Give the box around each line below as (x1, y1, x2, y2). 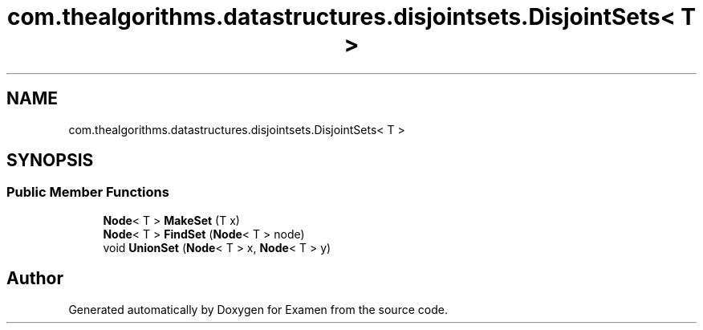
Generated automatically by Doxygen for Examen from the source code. (68, 302, 448, 316)
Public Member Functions (6, 184, 169, 201)
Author (6, 268, 63, 289)
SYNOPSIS (6, 150, 94, 171)
